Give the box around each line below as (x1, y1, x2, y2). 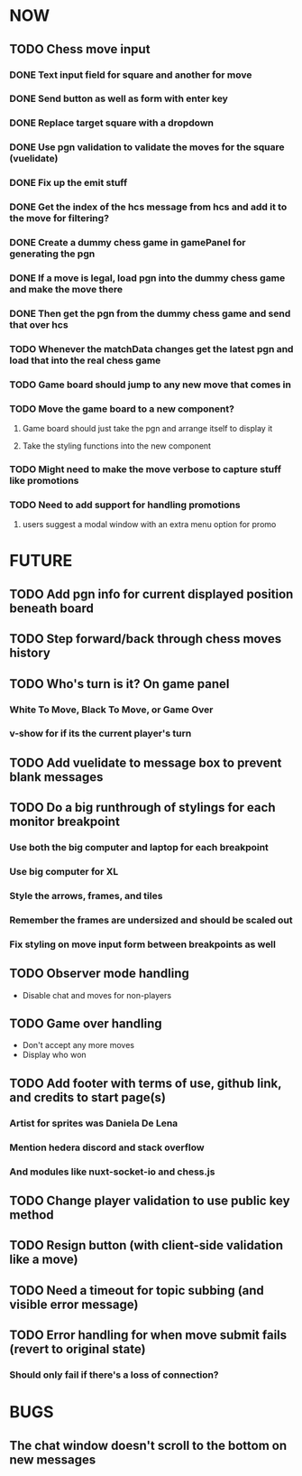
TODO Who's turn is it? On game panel (9, 676, 230, 692)
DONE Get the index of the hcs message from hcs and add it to (9, 200, 288, 213)
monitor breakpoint (9, 814, 120, 830)
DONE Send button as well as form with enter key (9, 92, 228, 105)
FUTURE (9, 551, 73, 571)
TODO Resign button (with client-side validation (9, 1238, 284, 1253)
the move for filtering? (9, 212, 110, 225)
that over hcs (9, 318, 69, 330)
